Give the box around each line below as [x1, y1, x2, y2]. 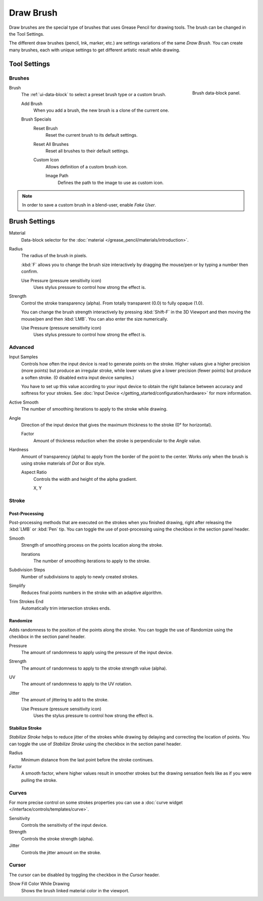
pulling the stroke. [21, 777, 57, 783]
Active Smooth [9, 399, 39, 405]
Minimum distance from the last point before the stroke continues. [21, 757, 154, 762]
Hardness [9, 447, 29, 452]
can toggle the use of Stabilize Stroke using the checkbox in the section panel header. [9, 741, 182, 747]
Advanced [9, 344, 34, 351]
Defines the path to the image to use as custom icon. [57, 180, 164, 185]
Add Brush [21, 101, 43, 106]
